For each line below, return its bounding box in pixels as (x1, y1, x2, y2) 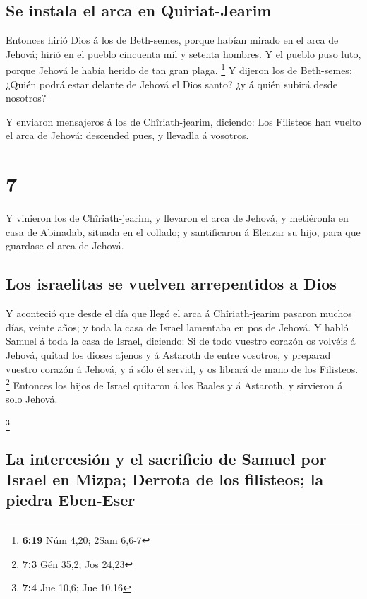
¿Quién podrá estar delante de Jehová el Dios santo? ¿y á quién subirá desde (6, 76, 337, 91)
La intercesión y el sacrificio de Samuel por (6, 447, 327, 469)
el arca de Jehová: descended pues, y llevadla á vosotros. (6, 128, 249, 143)
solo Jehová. (6, 391, 58, 406)
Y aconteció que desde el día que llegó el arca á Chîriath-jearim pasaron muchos (6, 306, 352, 321)
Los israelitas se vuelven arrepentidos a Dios (6, 273, 337, 295)
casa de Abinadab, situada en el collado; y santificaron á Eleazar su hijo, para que (6, 224, 361, 239)
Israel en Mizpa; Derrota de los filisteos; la (6, 468, 324, 490)
